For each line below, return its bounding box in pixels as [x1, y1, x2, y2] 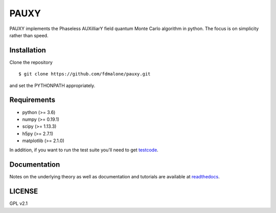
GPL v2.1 [9, 200, 28, 206]
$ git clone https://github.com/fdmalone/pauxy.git [18, 71, 151, 77]
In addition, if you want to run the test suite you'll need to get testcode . [9, 147, 158, 153]
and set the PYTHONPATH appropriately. [9, 82, 96, 89]
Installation [9, 46, 46, 55]
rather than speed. [9, 32, 49, 38]
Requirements [9, 96, 56, 104]
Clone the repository [9, 59, 53, 65]
